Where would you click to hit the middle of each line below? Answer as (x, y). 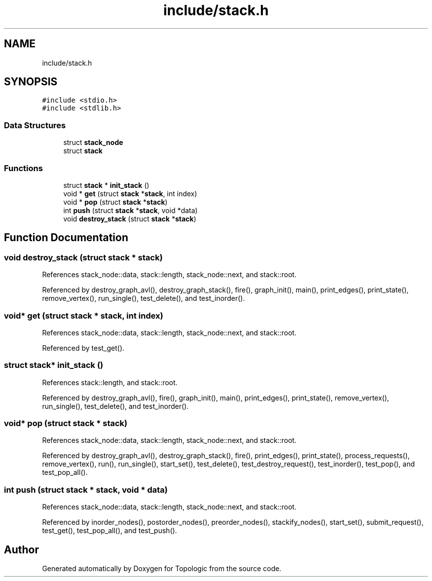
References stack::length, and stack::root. (110, 382)
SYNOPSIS (31, 82)
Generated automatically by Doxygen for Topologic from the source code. (162, 568)
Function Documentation (66, 238)
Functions (23, 168)
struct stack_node (93, 143)
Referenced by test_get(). (83, 348)
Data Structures (35, 125)
